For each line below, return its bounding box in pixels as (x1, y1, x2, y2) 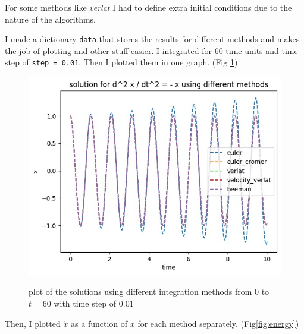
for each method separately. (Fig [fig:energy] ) (137, 317, 299, 329)
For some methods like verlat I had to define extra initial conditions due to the (5, 1, 292, 13)
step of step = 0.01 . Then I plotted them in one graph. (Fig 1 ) (5, 56, 238, 68)
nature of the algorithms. (5, 12, 96, 25)
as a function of (71, 317, 128, 329)
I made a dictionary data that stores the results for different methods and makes (5, 33, 300, 45)
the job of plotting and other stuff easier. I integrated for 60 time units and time (5, 44, 298, 56)
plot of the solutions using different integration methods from (29, 285, 252, 298)
